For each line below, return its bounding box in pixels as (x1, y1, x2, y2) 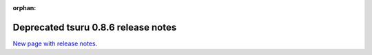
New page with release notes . (12, 39, 98, 48)
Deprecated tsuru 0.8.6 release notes (12, 21, 177, 33)
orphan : (12, 4, 37, 12)
